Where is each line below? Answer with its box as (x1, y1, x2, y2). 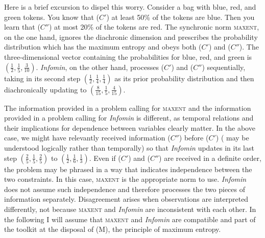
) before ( (179, 132, 209, 143)
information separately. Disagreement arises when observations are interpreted (4, 194, 249, 204)
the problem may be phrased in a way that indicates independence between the (4, 163, 252, 174)
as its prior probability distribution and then (114, 73, 254, 83)
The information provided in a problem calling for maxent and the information (4, 102, 251, 113)
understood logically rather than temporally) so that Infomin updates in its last (4, 142, 254, 153)
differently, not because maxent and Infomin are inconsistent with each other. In (4, 203, 256, 214)
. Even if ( (89, 152, 121, 163)
